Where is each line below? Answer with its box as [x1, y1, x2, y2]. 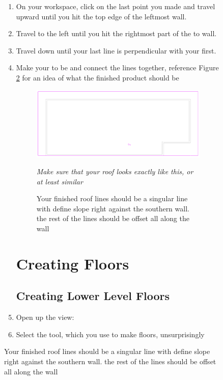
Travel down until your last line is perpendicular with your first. [16, 45, 216, 56]
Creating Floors [16, 253, 129, 274]
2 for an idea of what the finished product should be [16, 72, 179, 83]
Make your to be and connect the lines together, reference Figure [16, 62, 219, 73]
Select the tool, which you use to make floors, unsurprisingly [16, 329, 205, 339]
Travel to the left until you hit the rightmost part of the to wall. [16, 28, 217, 39]
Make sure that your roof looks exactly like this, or [36, 166, 193, 177]
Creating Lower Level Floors [16, 288, 170, 304]
